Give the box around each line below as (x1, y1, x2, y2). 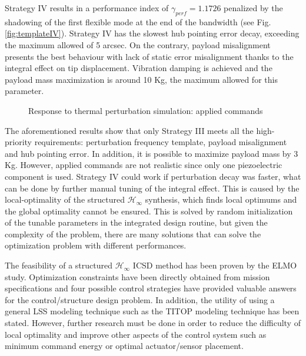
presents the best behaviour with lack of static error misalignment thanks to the (5, 50, 294, 62)
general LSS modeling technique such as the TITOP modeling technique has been (5, 305, 300, 317)
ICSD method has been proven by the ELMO (132, 259, 297, 271)
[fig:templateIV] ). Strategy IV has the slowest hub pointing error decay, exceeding (5, 27, 300, 39)
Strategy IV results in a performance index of (5, 2, 169, 14)
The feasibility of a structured (5, 259, 113, 271)
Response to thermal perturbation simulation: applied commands (28, 104, 263, 116)
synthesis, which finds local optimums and (145, 193, 297, 206)
